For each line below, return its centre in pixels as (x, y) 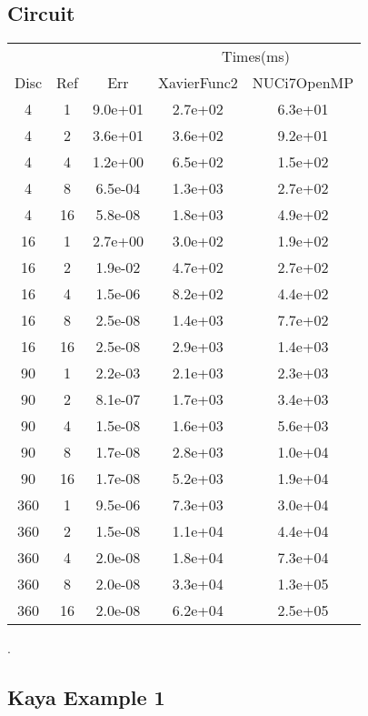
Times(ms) (256, 56)
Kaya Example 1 (86, 697)
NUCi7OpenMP (303, 83)
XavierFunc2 (198, 83)
